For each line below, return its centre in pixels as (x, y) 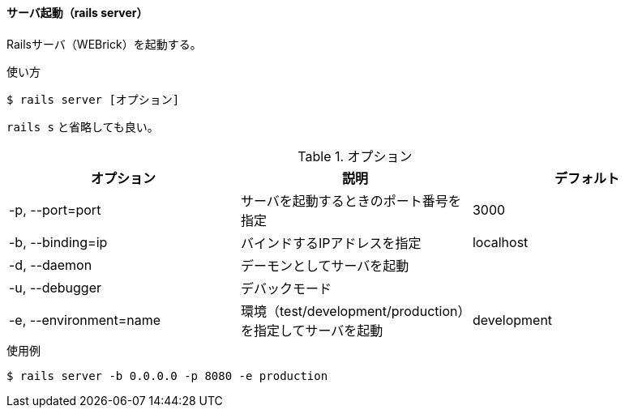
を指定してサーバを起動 (312, 330)
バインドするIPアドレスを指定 (331, 243)
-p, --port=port (55, 209)
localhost (500, 242)
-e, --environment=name (85, 320)
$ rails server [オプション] (93, 99)
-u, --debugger (56, 287)
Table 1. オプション (355, 156)
